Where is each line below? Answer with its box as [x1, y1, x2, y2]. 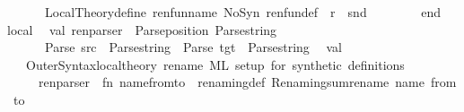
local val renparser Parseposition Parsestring [7, 20, 277, 39]
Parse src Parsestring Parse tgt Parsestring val [44, 38, 342, 56]
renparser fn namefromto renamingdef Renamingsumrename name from [38, 73, 457, 91]
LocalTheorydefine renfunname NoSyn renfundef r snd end [44, 3, 442, 21]
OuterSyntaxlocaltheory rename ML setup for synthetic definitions [25, 55, 405, 73]
